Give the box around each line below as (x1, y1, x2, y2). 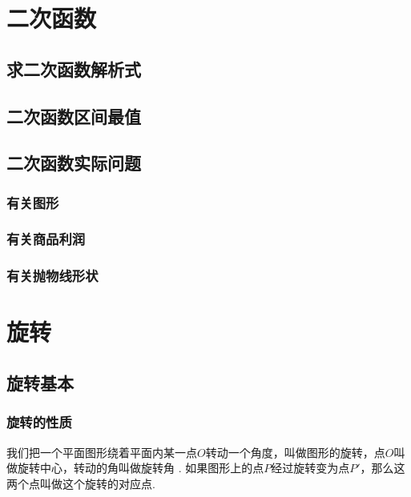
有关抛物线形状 (6, 266, 99, 286)
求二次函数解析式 (6, 56, 141, 81)
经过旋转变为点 (271, 459, 350, 476)
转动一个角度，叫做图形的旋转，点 (205, 443, 385, 460)
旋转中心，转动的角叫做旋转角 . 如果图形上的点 (17, 459, 264, 476)
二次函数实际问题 (6, 150, 141, 175)
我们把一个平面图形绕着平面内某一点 (6, 443, 197, 460)
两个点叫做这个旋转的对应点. (6, 475, 155, 491)
